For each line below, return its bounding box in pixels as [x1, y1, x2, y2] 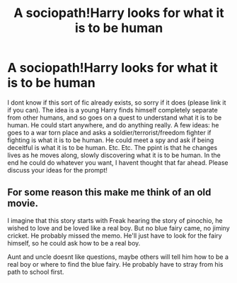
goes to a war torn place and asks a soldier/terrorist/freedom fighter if [7, 128, 212, 137]
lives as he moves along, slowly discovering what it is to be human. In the [7, 151, 221, 159]
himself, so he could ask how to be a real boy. [7, 238, 141, 247]
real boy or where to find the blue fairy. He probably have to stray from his [7, 260, 224, 268]
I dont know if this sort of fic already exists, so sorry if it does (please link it [7, 98, 226, 107]
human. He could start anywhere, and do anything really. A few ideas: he [7, 120, 219, 129]
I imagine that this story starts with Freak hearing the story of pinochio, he [7, 216, 223, 224]
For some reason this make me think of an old [7, 186, 212, 199]
